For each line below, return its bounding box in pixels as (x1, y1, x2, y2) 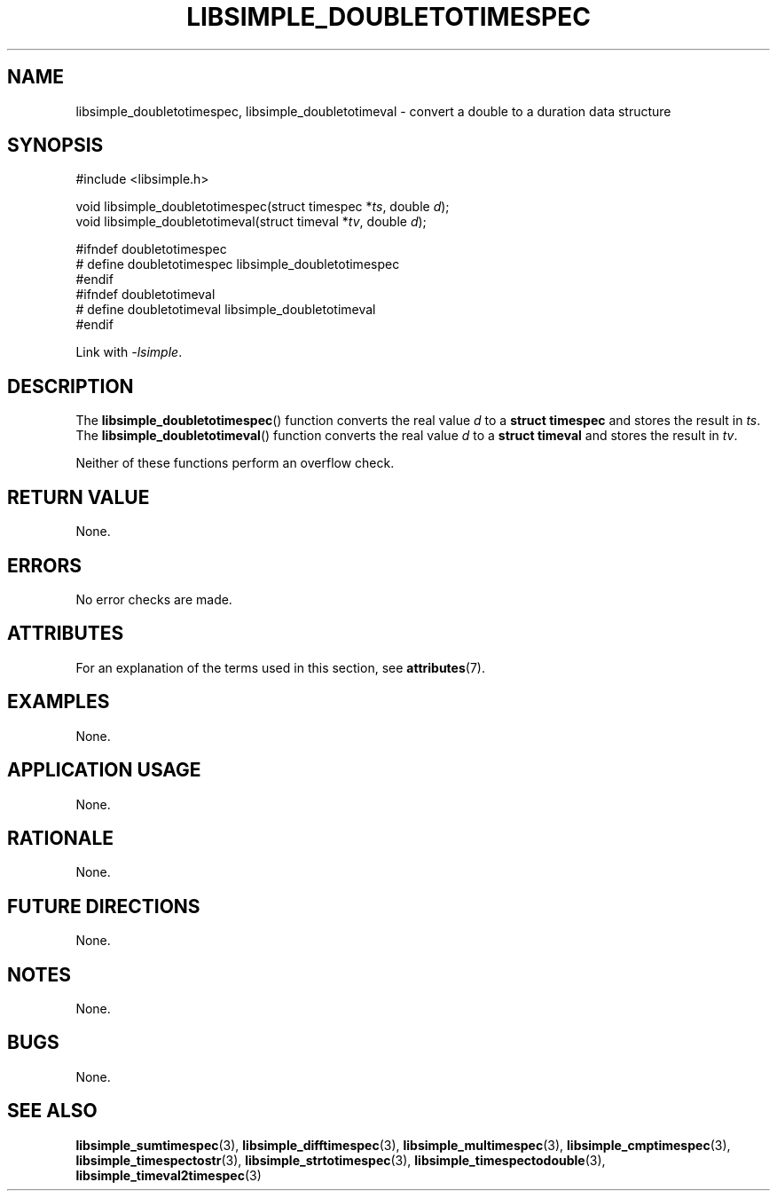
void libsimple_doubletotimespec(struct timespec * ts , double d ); (75, 199, 450, 215)
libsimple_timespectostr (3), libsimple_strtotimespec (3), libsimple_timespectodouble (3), (75, 1152, 606, 1168)
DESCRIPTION (7, 374, 134, 398)
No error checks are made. (75, 591, 232, 607)
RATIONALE (7, 826, 114, 849)
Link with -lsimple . (75, 344, 183, 360)
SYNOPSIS (7, 134, 104, 157)
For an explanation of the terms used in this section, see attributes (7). (75, 659, 485, 675)
